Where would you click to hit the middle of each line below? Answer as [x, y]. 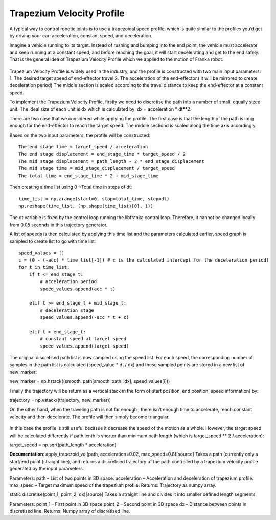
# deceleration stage [67, 310]
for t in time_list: [44, 267]
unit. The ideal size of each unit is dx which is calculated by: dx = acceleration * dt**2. [100, 109]
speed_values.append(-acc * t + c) [85, 318]
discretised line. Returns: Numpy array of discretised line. [70, 511]
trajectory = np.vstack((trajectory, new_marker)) [60, 400]
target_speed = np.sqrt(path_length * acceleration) [63, 445]
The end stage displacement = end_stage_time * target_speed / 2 [102, 154]
